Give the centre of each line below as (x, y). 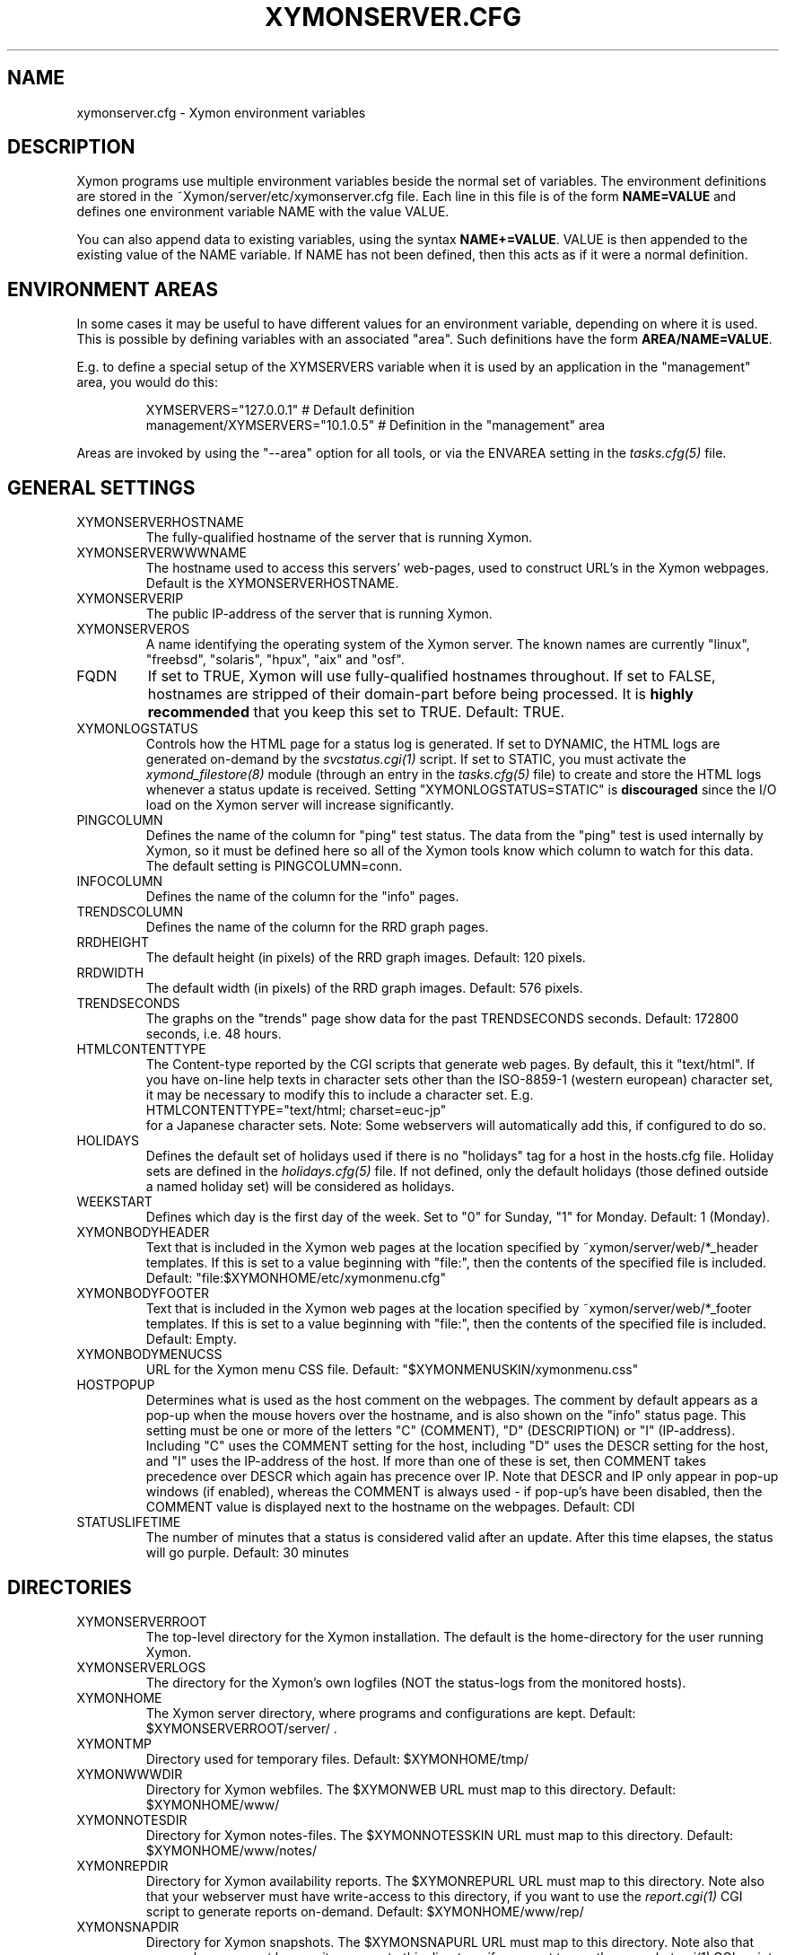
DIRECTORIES (70, 1587)
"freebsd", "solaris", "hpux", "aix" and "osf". (275, 660)
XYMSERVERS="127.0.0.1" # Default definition (280, 410)
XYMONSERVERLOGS (141, 1667)
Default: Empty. (191, 1339)
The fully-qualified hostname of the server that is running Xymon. (339, 538)
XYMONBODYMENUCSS (149, 1354)
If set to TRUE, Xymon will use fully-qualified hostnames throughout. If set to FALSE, (432, 676)
